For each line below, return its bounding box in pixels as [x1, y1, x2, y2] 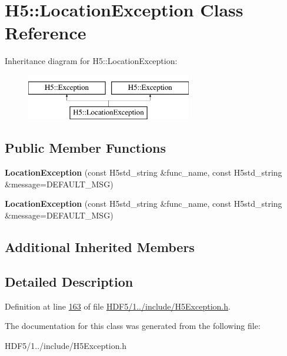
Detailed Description [5, 272, 134, 290]
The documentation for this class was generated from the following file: [5, 320, 261, 332]
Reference [5, 21, 86, 45]
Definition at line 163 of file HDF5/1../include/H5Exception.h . [5, 300, 231, 312]
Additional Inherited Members [5, 238, 195, 256]
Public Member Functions [5, 139, 166, 157]
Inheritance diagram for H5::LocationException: [5, 55, 178, 67]
